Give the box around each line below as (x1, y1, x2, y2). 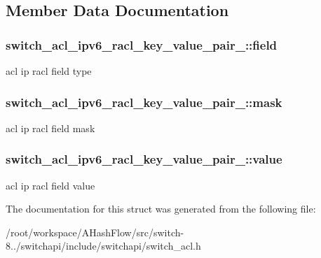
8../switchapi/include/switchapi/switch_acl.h (6, 238, 201, 253)
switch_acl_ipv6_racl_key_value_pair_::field (6, 36, 278, 53)
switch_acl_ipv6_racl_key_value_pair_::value (6, 150, 282, 168)
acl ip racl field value (6, 178, 95, 192)
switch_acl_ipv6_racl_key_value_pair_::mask (6, 93, 282, 110)
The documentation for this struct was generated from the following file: (6, 201, 316, 216)
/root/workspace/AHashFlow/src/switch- (6, 224, 184, 239)
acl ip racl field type (6, 64, 92, 78)
